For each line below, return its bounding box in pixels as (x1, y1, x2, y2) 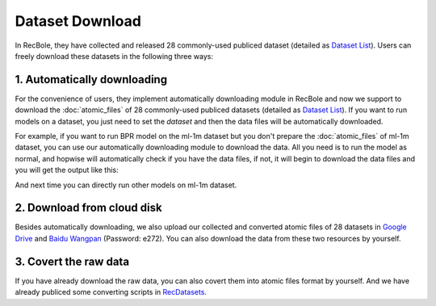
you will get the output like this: (15, 166, 119, 175)
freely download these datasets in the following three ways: (15, 51, 214, 61)
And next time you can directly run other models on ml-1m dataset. (15, 180, 237, 190)
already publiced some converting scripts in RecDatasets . (15, 287, 208, 297)
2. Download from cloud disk (15, 201, 162, 215)
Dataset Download (15, 12, 141, 30)
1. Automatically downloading (15, 73, 168, 86)
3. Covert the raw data (15, 254, 129, 268)
